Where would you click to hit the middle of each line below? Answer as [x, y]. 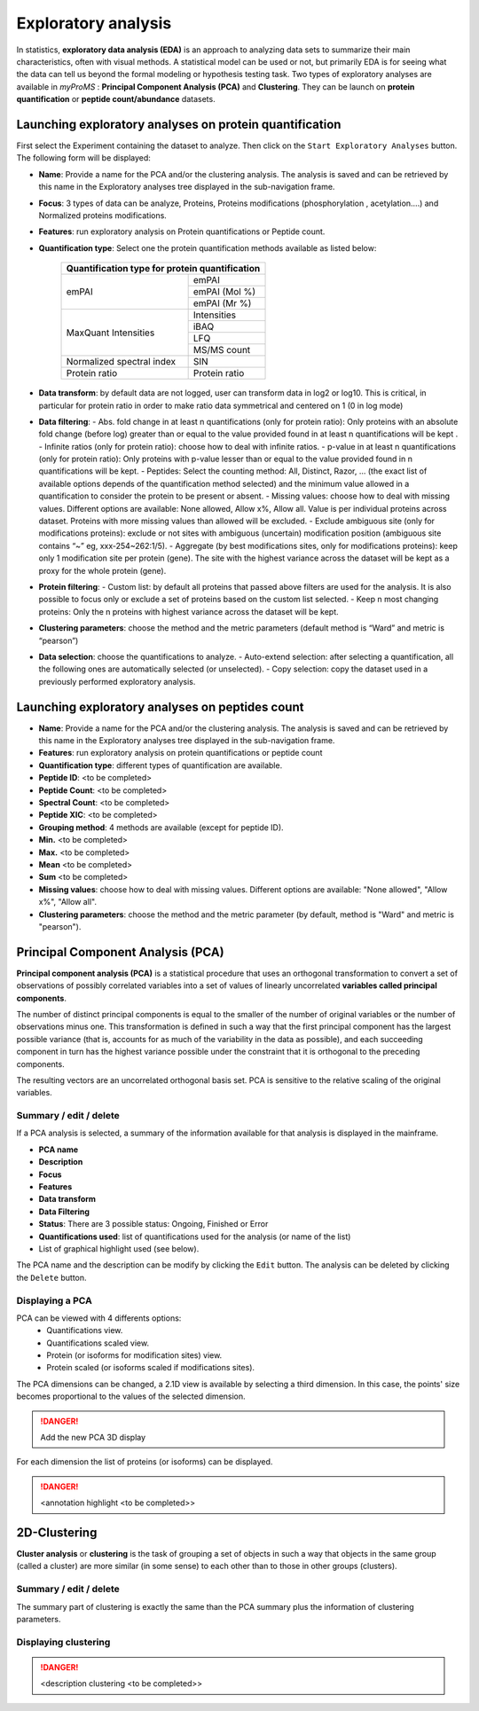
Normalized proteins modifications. [103, 215]
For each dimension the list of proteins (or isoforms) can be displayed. [145, 1462]
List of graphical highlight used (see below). [119, 1248]
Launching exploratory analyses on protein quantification [179, 124]
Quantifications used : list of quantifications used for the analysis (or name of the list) [195, 1236]
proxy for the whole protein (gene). [102, 570]
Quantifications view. [85, 1330]
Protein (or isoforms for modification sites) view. [134, 1355]
